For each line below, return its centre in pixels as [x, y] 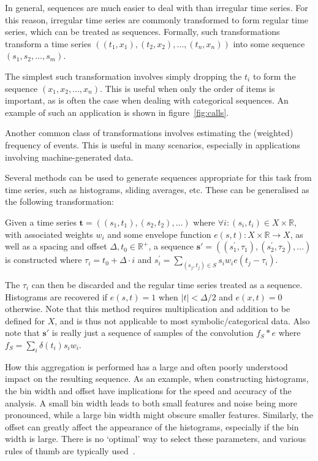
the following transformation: [59, 201]
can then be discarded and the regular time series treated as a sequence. [167, 284]
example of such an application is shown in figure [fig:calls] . [117, 112]
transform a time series [48, 43]
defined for [25, 320]
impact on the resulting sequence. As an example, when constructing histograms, [157, 379]
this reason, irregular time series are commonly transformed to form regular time [157, 19]
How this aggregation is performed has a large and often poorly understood [146, 366]
